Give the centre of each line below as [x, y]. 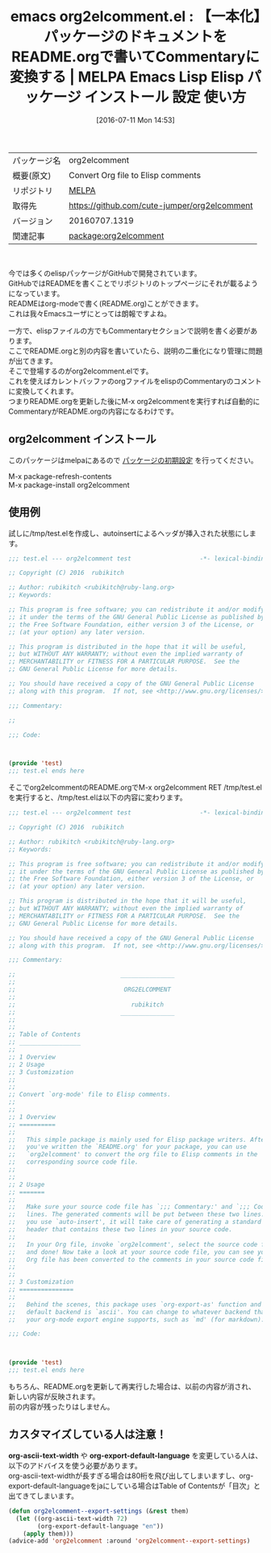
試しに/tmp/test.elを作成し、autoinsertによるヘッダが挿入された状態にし [129, 533]
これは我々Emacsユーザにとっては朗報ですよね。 [90, 313]
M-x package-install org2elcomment [69, 485]
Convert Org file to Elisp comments [135, 175]
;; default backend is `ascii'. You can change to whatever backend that [138, 1312]
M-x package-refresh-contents [60, 476]
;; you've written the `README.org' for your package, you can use [128, 1147]
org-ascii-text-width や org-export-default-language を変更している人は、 [135, 1455]
